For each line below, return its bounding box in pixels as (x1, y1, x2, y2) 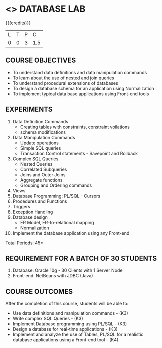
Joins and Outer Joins (20, 171, 66, 178)
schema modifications (20, 129, 66, 135)
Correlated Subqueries (20, 166, 67, 172)
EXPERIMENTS (5, 105, 53, 114)
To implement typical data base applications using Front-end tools (12, 91, 149, 97)
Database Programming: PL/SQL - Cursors (12, 193, 101, 199)
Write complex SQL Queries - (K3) (12, 316, 84, 322)
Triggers (12, 203, 30, 209)
